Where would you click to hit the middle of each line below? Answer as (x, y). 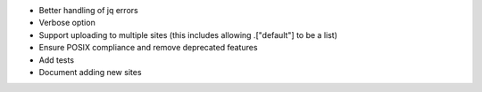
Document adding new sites (90, 72)
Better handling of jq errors (88, 10)
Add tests (57, 60)
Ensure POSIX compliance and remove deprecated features (148, 48)
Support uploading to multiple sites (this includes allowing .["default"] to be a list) (188, 34)
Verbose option (67, 23)
